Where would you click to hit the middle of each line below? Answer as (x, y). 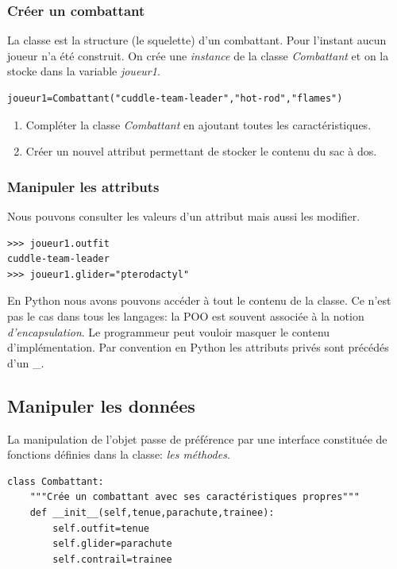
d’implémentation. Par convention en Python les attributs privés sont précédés (198, 347)
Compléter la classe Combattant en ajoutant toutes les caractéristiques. (198, 124)
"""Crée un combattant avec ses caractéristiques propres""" (195, 497)
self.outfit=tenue (101, 528)
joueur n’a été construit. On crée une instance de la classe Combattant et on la (198, 55)
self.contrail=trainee (112, 559)
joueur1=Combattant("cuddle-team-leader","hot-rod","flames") (175, 98)
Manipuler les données (101, 405)
